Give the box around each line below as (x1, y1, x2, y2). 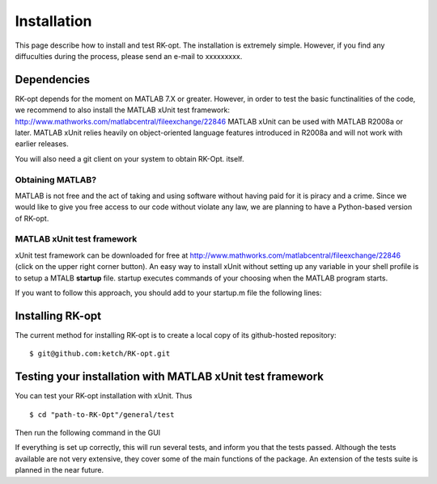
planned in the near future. (15, 465, 104, 475)
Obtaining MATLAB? (15, 174, 97, 185)
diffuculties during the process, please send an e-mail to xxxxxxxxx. (15, 51, 243, 61)
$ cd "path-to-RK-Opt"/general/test (29, 410, 175, 419)
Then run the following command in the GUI (15, 428, 161, 438)
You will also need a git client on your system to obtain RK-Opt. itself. (15, 154, 244, 163)
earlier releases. (15, 139, 69, 149)
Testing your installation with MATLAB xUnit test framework (15, 370, 324, 384)
